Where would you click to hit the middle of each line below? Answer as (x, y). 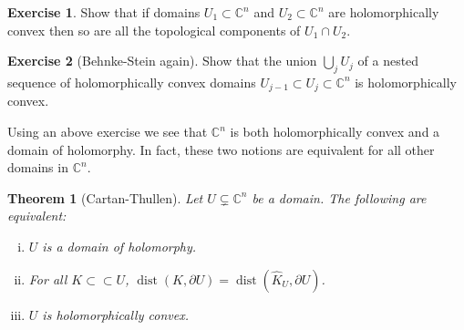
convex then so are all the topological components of (154, 30)
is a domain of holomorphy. (119, 246)
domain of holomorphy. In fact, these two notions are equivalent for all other (221, 149)
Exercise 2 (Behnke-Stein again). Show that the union (162, 61)
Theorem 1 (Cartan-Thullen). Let (105, 197)
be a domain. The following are (339, 197)
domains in (38, 167)
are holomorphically (384, 12)
